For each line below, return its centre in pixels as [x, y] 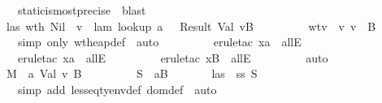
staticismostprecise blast [82, 10]
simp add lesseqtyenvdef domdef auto [117, 89]
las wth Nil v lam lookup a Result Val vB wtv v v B [191, 26]
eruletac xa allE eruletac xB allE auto [173, 57]
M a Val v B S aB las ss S [132, 73]
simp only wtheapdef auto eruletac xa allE [159, 42]
